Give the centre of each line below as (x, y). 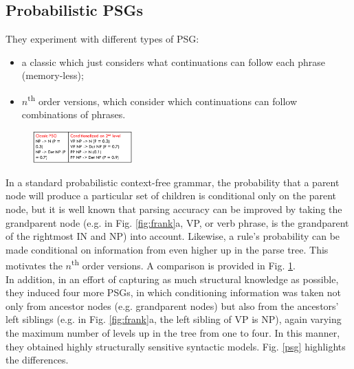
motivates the (34, 266)
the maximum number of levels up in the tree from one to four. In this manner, (173, 333)
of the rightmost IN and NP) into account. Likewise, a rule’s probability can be (173, 236)
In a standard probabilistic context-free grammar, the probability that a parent (173, 182)
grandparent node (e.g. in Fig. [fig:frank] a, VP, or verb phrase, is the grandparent (177, 222)
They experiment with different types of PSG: (102, 39)
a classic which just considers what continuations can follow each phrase (173, 61)
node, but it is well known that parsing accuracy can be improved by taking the (174, 209)
